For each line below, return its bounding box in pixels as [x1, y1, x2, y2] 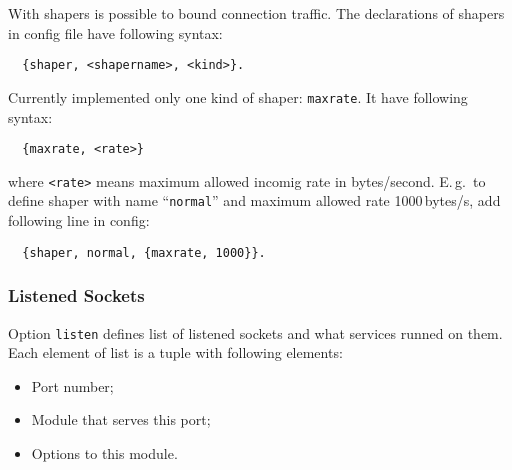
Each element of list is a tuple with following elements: [8, 342, 343, 363]
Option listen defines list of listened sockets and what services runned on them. [8, 322, 503, 343]
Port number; [31, 375, 114, 396]
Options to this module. [31, 442, 178, 463]
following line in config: [8, 210, 150, 231]
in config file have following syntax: [8, 22, 223, 43]
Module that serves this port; [31, 409, 211, 430]
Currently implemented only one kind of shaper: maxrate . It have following [8, 86, 468, 107]
